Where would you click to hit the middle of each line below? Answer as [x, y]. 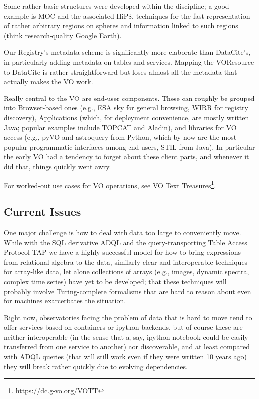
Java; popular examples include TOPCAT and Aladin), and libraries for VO [120, 127]
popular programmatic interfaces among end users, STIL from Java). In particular [129, 147]
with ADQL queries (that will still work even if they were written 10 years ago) [125, 356]
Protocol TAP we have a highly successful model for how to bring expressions [123, 252]
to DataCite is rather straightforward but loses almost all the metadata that [121, 71]
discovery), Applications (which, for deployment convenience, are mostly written [127, 117]
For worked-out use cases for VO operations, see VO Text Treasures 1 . [110, 184]
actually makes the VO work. [49, 81]
